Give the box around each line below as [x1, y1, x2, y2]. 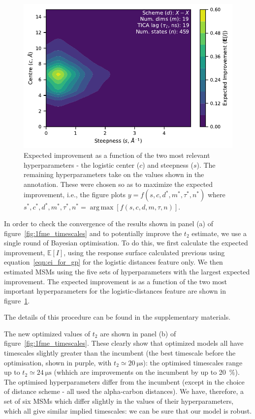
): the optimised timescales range [143, 357, 243, 367]
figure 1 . [4, 295, 30, 305]
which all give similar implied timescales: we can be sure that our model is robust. [4, 405, 252, 416]
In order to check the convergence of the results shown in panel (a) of [4, 218, 214, 228]
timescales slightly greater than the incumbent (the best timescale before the [4, 348, 236, 358]
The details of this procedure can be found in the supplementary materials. [4, 312, 231, 322]
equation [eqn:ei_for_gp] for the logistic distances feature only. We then [4, 257, 223, 267]
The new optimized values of [4, 328, 91, 338]
